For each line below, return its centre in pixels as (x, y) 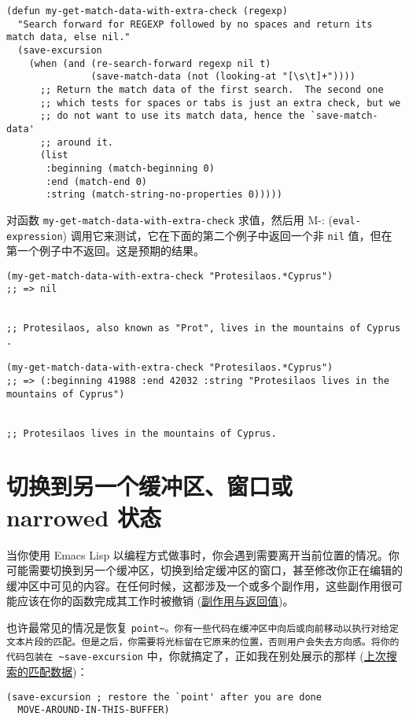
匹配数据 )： (58, 671)
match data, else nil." (68, 37)
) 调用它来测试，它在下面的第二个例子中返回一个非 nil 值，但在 (227, 235)
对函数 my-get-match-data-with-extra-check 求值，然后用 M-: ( (169, 219)
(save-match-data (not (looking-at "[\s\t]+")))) (223, 77)
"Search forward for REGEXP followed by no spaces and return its (195, 24)
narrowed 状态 (84, 517)
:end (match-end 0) (96, 181)
